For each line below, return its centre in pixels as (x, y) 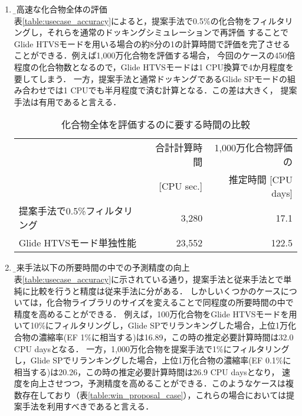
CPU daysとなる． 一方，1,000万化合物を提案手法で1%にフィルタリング (152, 348)
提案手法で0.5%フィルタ (71, 211)
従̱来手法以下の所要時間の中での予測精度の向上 (102, 267)
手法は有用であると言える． (68, 101)
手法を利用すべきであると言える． (88, 406)
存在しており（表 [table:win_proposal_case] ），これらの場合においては (154, 394)
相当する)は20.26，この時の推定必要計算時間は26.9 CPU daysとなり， (147, 371)
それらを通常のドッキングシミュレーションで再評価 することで (168, 32)
